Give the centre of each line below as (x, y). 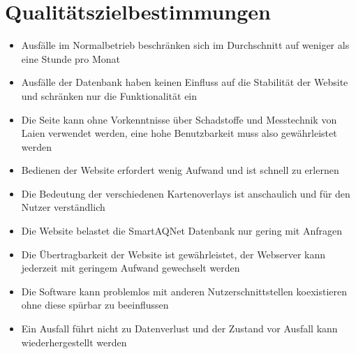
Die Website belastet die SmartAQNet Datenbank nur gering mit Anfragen (182, 231)
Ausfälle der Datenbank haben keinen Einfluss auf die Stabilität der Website (185, 82)
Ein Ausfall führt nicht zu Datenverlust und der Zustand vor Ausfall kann (179, 329)
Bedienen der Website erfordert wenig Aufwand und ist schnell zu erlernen (180, 170)
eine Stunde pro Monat (71, 58)
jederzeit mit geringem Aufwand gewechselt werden (131, 268)
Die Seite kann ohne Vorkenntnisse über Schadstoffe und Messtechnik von (179, 119)
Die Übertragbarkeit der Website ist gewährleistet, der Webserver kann (173, 254)
